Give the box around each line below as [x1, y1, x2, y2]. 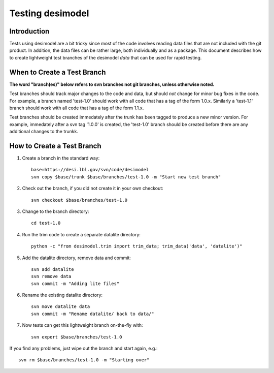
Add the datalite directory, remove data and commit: [22, 255, 131, 261]
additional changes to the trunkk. [9, 129, 79, 135]
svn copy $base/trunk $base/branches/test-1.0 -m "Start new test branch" [31, 174, 221, 180]
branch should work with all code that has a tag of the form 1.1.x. [9, 105, 144, 111]
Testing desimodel [9, 8, 89, 19]
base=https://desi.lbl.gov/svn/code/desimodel [31, 167, 149, 173]
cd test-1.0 [31, 220, 61, 226]
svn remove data [31, 273, 72, 279]
